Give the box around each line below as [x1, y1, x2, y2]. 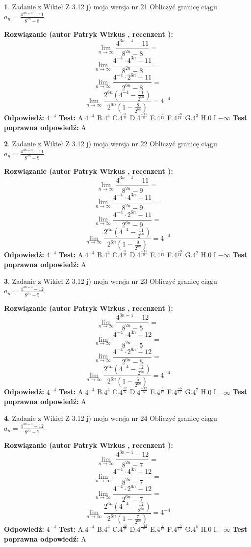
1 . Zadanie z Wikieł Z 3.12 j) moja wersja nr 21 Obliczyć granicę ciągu [4, 1, 217, 11]
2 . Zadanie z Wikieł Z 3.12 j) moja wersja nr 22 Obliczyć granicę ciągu [4, 138, 217, 149]
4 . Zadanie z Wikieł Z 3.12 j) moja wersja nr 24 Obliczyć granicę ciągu [4, 412, 217, 423]
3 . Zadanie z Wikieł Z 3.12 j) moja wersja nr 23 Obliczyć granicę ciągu [4, 275, 217, 286]
